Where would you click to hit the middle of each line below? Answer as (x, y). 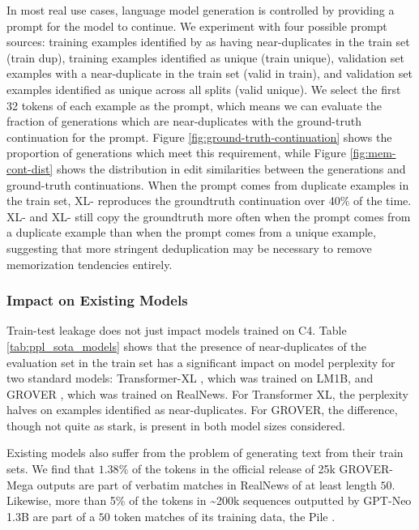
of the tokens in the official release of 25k (233, 469)
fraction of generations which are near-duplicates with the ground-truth (184, 121)
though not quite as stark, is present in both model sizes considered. (176, 425)
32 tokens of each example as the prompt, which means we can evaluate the (194, 105)
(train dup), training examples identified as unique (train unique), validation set (205, 57)
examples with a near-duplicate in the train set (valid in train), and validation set (209, 73)
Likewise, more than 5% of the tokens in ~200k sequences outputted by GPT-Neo (209, 500)
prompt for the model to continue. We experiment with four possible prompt (197, 26)
